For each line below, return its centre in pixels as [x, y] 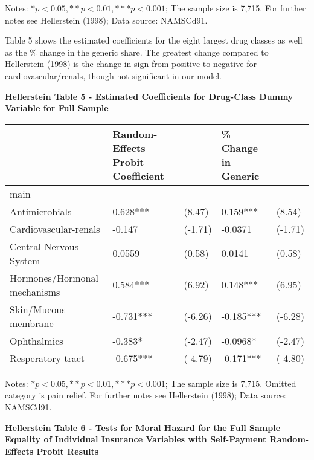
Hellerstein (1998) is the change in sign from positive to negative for [131, 64]
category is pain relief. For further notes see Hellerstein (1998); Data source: [146, 395]
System [25, 260]
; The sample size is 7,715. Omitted [231, 383]
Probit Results [68, 451]
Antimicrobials [41, 211]
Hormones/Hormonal [54, 277]
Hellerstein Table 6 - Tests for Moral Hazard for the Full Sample [143, 427]
